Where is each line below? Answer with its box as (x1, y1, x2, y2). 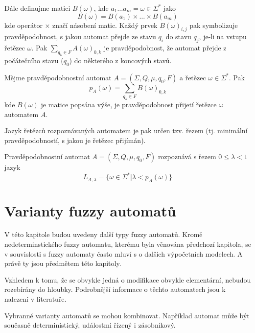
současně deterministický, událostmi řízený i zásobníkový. (4, 320, 176, 330)
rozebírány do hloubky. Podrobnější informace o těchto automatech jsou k (4, 284, 226, 294)
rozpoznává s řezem (158, 151, 216, 162)
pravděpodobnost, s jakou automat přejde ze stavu (4, 31, 156, 42)
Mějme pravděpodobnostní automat (4, 72, 112, 82)
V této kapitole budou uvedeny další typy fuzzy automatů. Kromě (4, 229, 203, 239)
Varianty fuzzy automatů (4, 201, 176, 221)
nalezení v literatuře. (4, 293, 67, 304)
